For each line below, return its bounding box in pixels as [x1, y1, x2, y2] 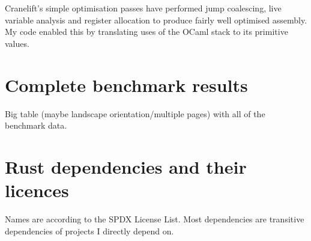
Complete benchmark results [5, 72, 248, 97]
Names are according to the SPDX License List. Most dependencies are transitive [5, 213, 304, 225]
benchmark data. [5, 119, 67, 132]
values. [5, 37, 29, 49]
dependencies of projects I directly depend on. [5, 224, 174, 237]
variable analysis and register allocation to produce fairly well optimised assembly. [5, 13, 307, 26]
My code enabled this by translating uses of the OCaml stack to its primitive [5, 25, 288, 38]
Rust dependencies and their [5, 154, 247, 178]
